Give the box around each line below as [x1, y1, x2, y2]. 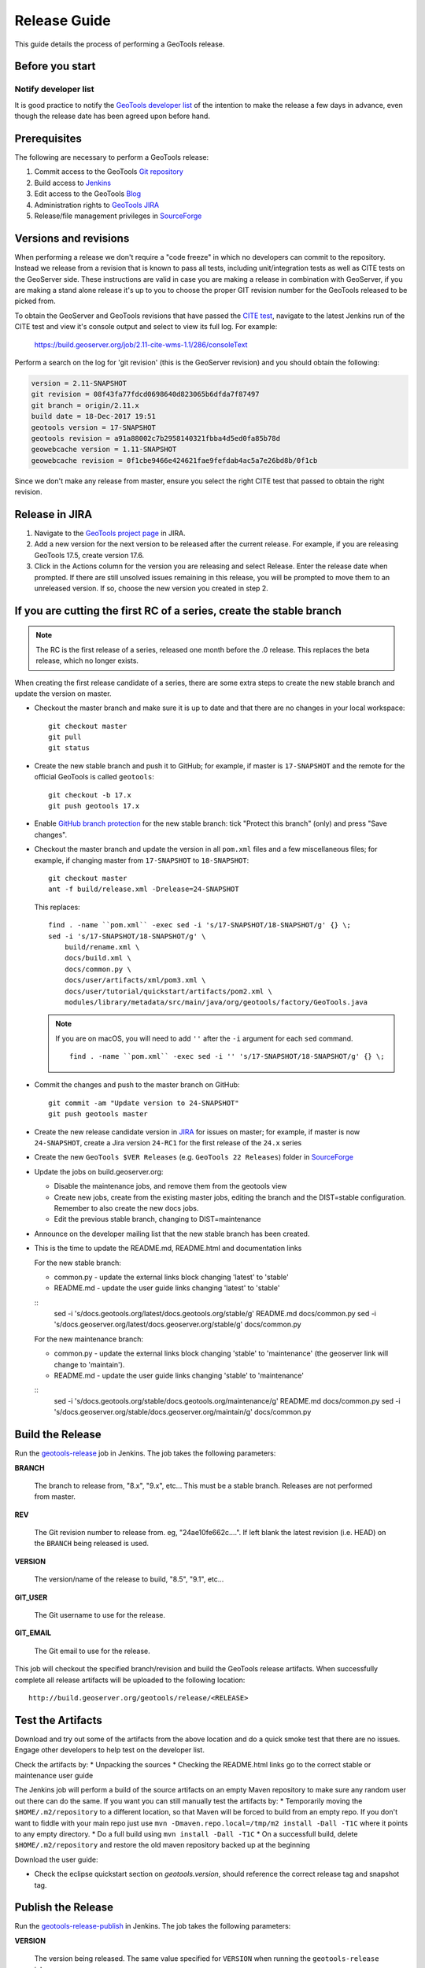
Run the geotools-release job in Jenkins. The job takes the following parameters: [14, 1448, 276, 1458]
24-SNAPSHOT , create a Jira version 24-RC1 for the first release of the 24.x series [34, 1138, 302, 1148]
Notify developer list [14, 83, 94, 94]
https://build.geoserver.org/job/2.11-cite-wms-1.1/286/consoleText [34, 339, 248, 350]
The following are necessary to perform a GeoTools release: [14, 153, 209, 161]
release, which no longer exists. [35, 656, 139, 665]
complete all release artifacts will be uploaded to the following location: [14, 1675, 246, 1685]
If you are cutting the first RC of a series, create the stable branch [14, 604, 342, 617]
